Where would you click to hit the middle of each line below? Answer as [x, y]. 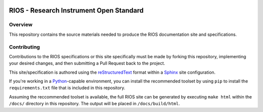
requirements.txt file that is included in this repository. [67, 88]
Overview [21, 25]
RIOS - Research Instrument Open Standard [76, 10]
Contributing [24, 47]
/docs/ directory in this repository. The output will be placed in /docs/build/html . [94, 104]
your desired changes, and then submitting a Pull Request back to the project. [87, 64]
